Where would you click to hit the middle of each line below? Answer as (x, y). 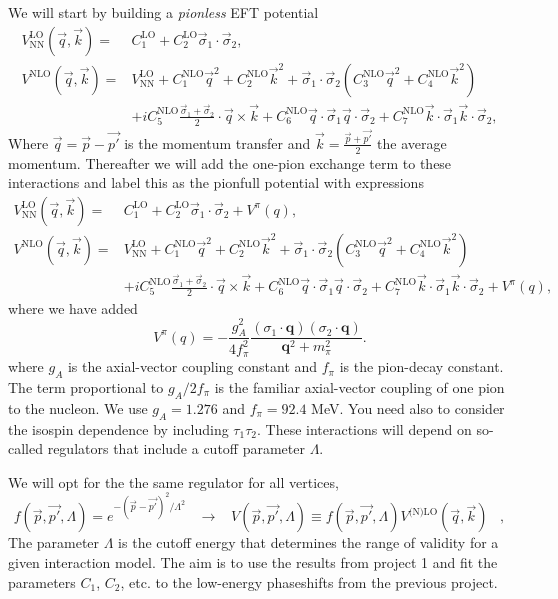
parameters (42, 581)
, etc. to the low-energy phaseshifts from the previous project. (309, 581)
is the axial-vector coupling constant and (192, 366)
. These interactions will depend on (364, 428)
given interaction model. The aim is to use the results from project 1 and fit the (253, 562)
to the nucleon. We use (78, 407)
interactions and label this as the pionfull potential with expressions (216, 182)
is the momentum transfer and (217, 142)
